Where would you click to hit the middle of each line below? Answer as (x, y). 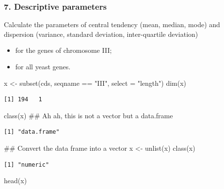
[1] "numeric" (27, 165)
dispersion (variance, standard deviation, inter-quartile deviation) (101, 34)
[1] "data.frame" (32, 132)
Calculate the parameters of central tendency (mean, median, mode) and (112, 24)
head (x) (16, 181)
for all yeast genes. (43, 66)
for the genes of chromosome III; (64, 50)
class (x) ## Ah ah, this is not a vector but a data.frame (88, 115)
